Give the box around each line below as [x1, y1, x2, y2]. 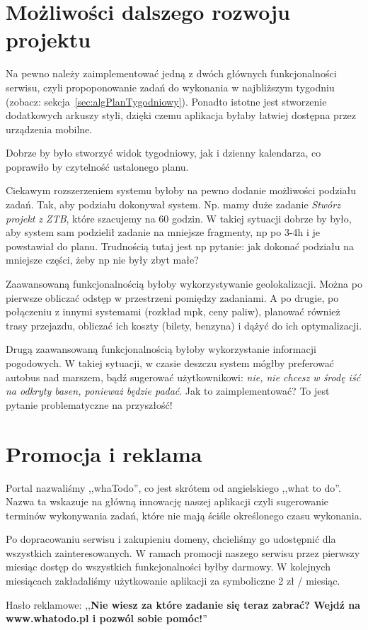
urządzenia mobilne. [6, 121, 93, 136]
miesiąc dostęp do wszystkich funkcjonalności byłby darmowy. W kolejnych [6, 559, 330, 574]
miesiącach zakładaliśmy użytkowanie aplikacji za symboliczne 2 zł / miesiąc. [6, 573, 340, 588]
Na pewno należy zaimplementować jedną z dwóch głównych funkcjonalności [6, 66, 337, 81]
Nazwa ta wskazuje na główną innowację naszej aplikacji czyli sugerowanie [6, 494, 329, 509]
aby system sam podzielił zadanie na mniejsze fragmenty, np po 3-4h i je [6, 225, 321, 240]
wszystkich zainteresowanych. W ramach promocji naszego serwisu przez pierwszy [6, 545, 360, 560]
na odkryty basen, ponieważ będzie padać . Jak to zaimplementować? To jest [6, 383, 330, 398]
